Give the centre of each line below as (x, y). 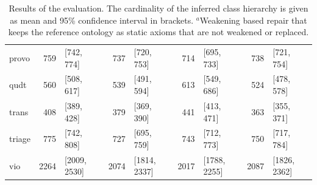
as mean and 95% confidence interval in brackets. (102, 20)
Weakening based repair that (253, 20)
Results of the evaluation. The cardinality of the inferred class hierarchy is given (158, 8)
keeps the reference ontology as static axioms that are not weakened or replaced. (158, 32)
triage (20, 139)
